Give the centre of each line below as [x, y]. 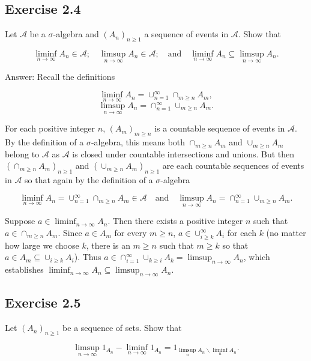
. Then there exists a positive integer [175, 221]
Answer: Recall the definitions [60, 77]
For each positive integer [50, 128]
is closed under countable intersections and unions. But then [183, 153]
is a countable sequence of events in [220, 128]
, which [257, 257]
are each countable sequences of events [233, 165]
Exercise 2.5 [43, 302]
